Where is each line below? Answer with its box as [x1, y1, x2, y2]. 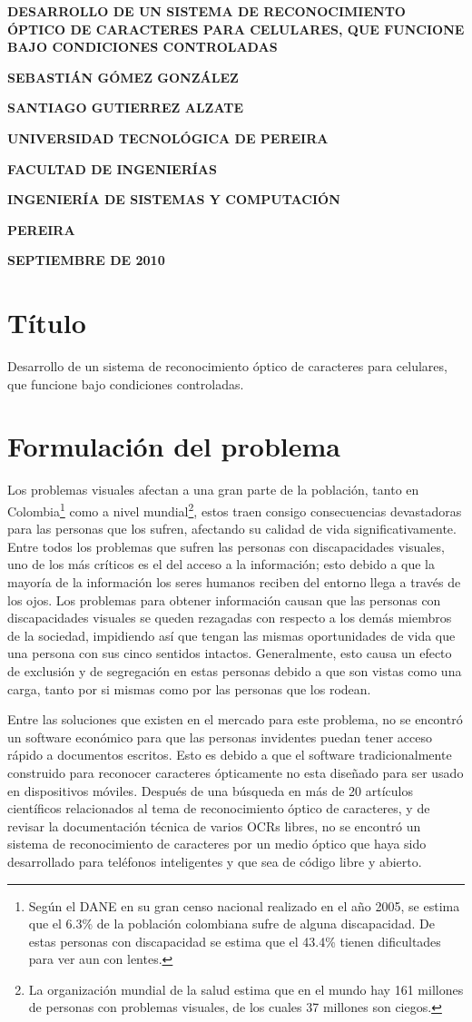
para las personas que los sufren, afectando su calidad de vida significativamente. [7, 519, 457, 538]
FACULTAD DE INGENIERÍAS [7, 159, 217, 178]
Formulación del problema [7, 427, 340, 465]
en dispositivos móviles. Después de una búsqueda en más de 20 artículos [7, 781, 413, 800]
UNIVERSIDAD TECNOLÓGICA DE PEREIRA [7, 128, 329, 147]
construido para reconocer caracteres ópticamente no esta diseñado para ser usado [7, 762, 464, 781]
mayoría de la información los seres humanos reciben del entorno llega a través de [7, 573, 461, 591]
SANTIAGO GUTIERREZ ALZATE [7, 98, 244, 117]
